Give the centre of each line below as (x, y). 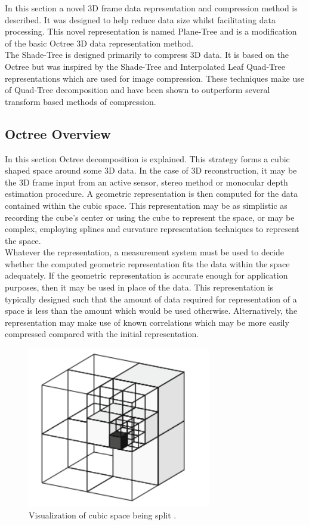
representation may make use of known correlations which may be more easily (147, 322)
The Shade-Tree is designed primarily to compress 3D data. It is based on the (147, 55)
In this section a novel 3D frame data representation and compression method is (151, 8)
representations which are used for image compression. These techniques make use (155, 78)
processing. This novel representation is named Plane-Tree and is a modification (151, 31)
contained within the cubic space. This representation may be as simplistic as (146, 205)
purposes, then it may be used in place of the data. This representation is (139, 287)
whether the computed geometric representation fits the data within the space (147, 263)
